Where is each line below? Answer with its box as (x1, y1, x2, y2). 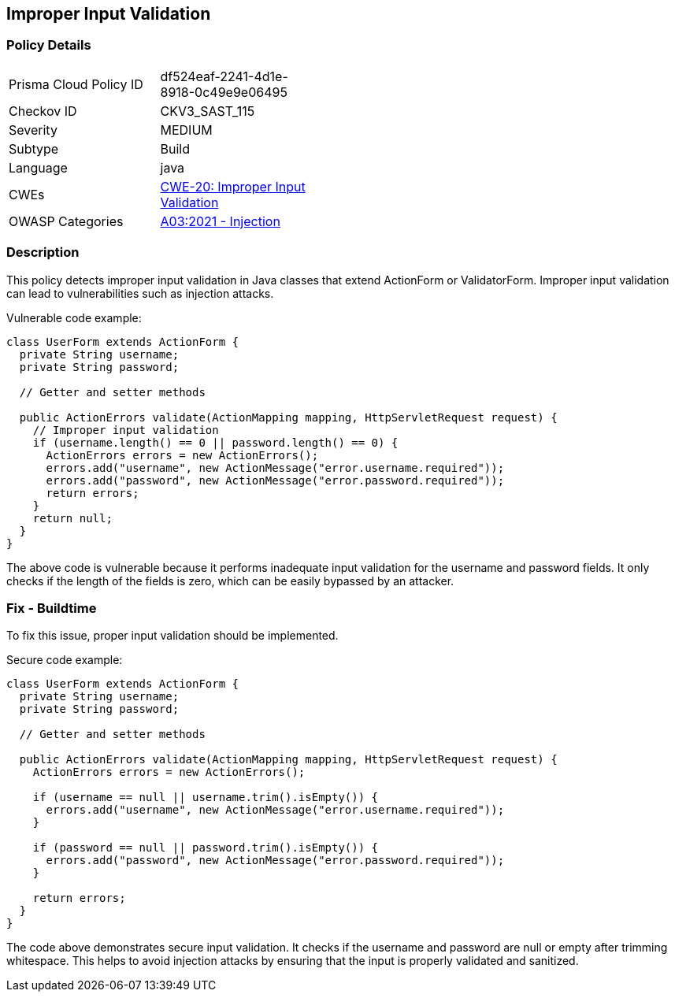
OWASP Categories (9, 213, 124, 229)
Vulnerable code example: (6, 310, 142, 325)
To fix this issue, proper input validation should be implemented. (6, 629, 339, 643)
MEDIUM (160, 121, 213, 138)
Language (9, 159, 68, 176)
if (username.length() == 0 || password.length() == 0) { (32, 436, 399, 449)
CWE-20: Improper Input (160, 178, 306, 195)
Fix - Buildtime (6, 599, 97, 616)
